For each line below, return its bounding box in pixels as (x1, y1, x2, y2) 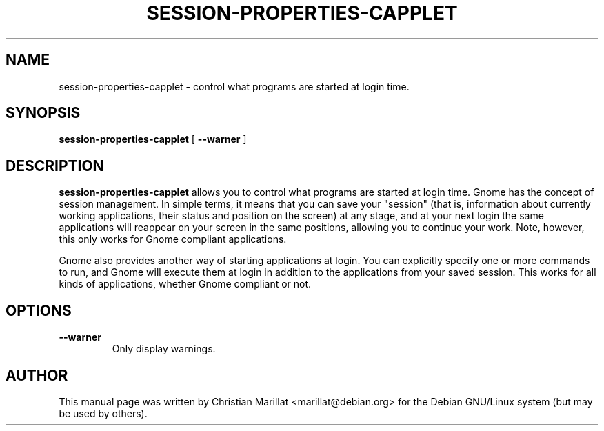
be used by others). (59, 407, 148, 419)
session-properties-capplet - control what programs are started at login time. (59, 80, 410, 92)
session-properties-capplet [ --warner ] (59, 133, 247, 146)
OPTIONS (6, 301, 72, 319)
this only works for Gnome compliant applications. (59, 233, 287, 245)
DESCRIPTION (6, 157, 104, 174)
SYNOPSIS (6, 104, 81, 122)
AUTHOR (6, 366, 68, 384)
